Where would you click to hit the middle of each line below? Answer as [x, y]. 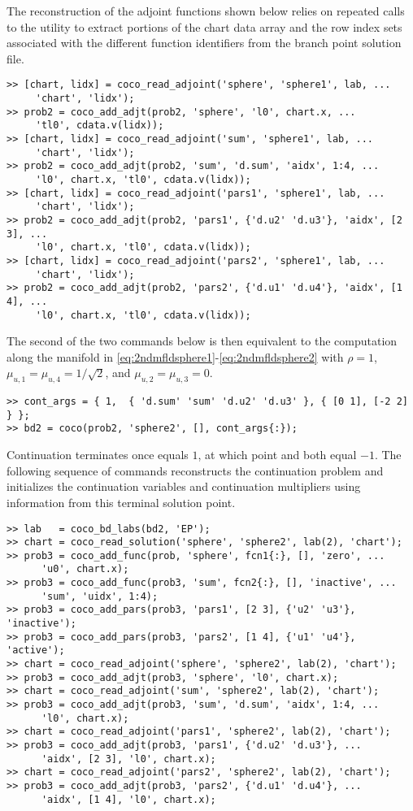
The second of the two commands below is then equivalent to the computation [202, 341]
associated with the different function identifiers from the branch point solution [204, 43]
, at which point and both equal [277, 455]
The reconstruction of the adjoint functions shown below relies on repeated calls [206, 11]
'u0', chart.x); [85, 569]
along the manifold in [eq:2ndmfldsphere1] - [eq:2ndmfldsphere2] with [175, 356]
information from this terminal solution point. [121, 502]
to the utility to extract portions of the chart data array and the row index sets [204, 26]
